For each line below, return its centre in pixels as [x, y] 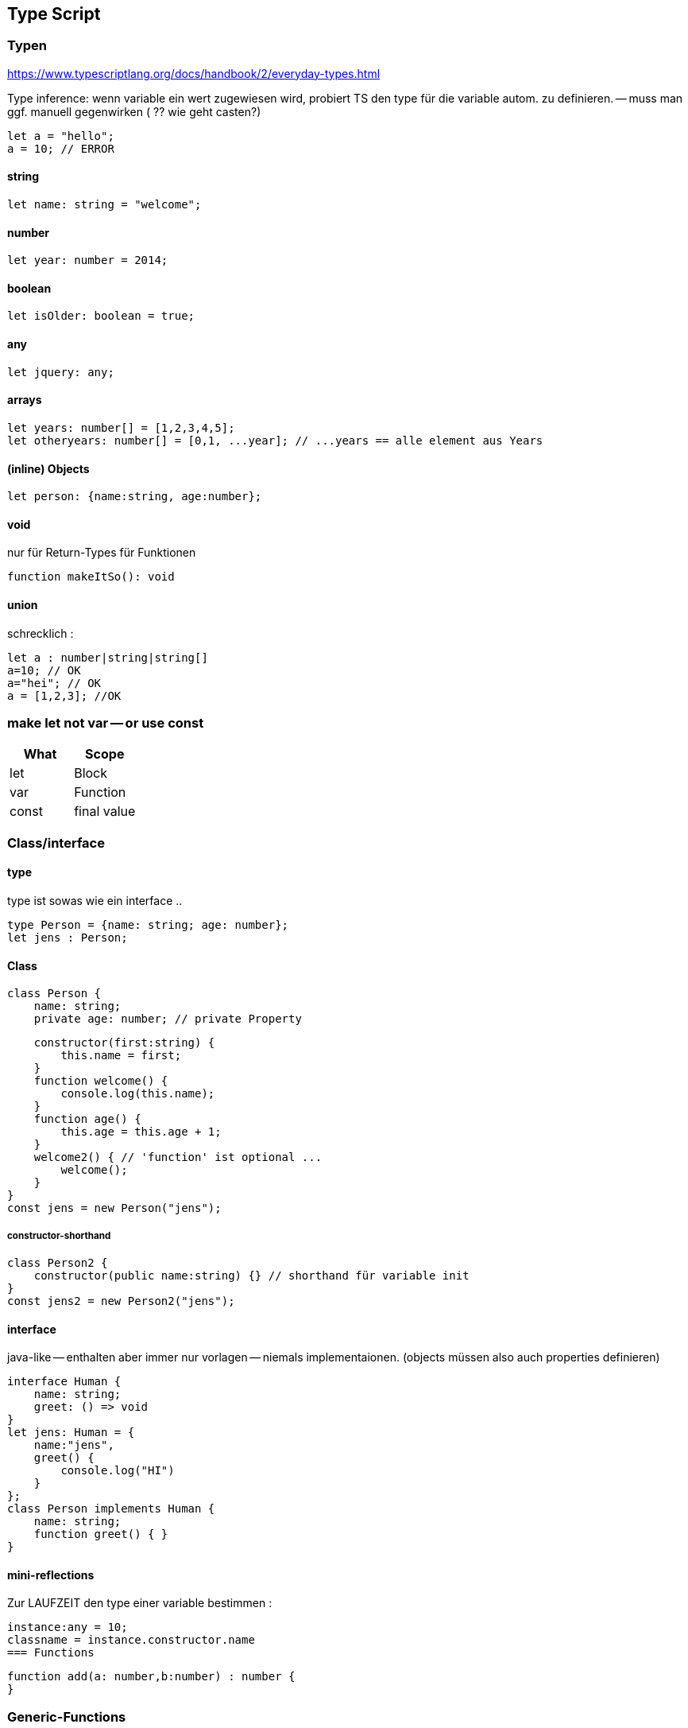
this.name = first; [121, 1056]
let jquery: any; [61, 372]
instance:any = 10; [68, 1627]
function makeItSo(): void [91, 577]
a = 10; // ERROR [61, 148]
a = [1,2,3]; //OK [64, 695]
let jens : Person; [68, 937]
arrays [25, 400]
